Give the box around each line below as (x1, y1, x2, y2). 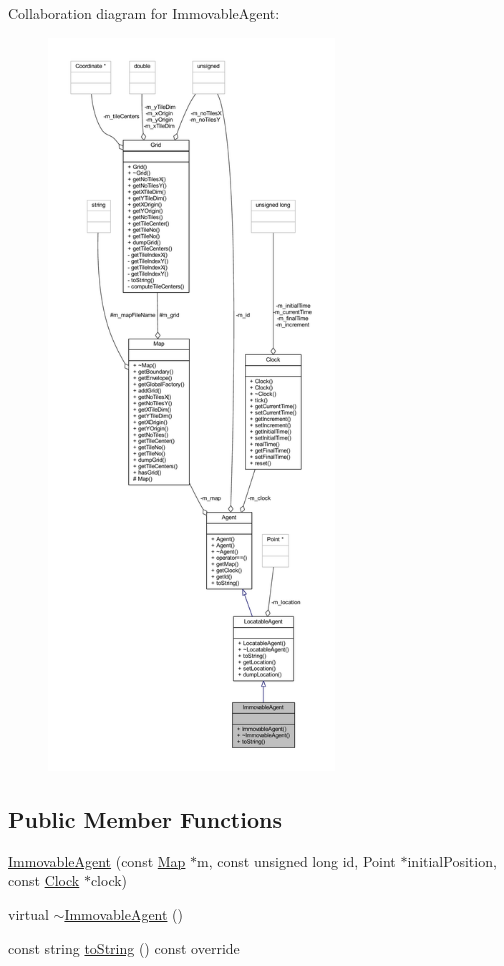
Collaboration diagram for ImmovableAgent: (8, 3, 280, 23)
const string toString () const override (8, 937, 240, 958)
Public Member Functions (8, 803, 282, 834)
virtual (8, 903, 49, 924)
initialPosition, (407, 850, 497, 871)
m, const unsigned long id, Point (197, 850, 396, 871)
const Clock (8, 870, 80, 891)
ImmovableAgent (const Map (8, 850, 186, 871)
